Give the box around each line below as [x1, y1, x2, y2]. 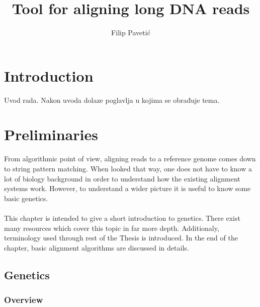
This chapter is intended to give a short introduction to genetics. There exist [4, 212, 240, 223]
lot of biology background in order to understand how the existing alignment [4, 173, 240, 183]
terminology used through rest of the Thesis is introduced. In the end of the [4, 232, 238, 243]
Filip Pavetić [111, 27, 150, 38]
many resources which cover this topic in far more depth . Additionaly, [4, 222, 219, 233]
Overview [4, 293, 43, 306]
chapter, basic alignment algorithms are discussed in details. [4, 242, 189, 253]
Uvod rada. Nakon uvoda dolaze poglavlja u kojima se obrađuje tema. [4, 94, 220, 105]
